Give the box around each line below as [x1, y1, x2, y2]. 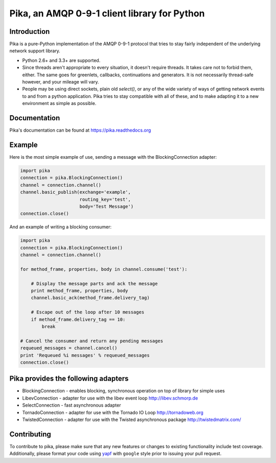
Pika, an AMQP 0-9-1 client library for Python [9, 8, 205, 19]
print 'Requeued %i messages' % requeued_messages [20, 352, 150, 358]
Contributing [9, 430, 51, 438]
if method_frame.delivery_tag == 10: [31, 317, 126, 322]
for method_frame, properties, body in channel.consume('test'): [20, 266, 188, 272]
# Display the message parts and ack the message [31, 281, 158, 286]
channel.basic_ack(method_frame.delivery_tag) [31, 295, 150, 301]
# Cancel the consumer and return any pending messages [20, 338, 164, 344]
